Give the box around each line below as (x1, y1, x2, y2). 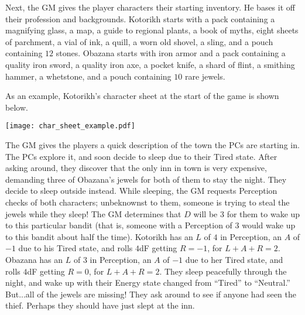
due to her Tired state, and (185, 253, 283, 265)
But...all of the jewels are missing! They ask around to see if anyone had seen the (5, 287, 296, 300)
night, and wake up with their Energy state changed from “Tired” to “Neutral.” (5, 276, 290, 289)
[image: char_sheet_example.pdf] (5, 122, 135, 131)
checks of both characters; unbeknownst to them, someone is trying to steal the (5, 196, 290, 208)
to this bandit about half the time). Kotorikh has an (5, 230, 193, 242)
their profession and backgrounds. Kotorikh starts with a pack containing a (5, 12, 275, 25)
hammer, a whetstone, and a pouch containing (5, 70, 172, 82)
